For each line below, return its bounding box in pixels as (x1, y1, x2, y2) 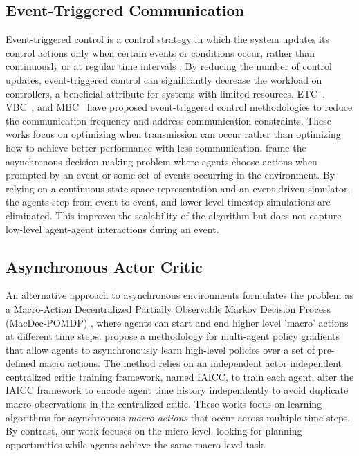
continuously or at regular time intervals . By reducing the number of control (6, 59, 332, 73)
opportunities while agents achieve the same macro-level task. (6, 437, 266, 451)
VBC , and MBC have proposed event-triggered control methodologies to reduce (6, 100, 353, 114)
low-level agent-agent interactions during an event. (6, 221, 219, 236)
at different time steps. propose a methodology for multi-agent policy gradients (6, 329, 340, 343)
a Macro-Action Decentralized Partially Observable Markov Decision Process (6, 301, 331, 316)
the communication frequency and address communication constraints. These (6, 113, 332, 127)
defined (6, 356, 36, 370)
